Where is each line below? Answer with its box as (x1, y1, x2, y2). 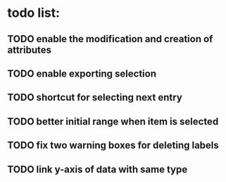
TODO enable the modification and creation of (7, 33, 213, 45)
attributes (7, 44, 51, 56)
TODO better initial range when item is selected (7, 115, 219, 127)
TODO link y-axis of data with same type (7, 163, 188, 175)
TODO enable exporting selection (7, 67, 157, 79)
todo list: (7, 5, 61, 21)
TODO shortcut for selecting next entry (7, 91, 183, 103)
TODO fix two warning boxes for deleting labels (7, 139, 220, 152)
